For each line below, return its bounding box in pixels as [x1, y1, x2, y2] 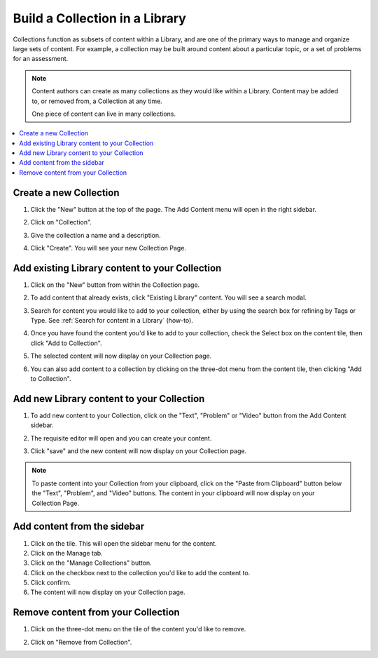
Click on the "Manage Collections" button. [30, 558, 152, 568]
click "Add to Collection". [30, 339, 102, 347]
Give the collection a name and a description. [30, 231, 161, 239]
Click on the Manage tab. [30, 549, 103, 557]
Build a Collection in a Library [13, 11, 187, 26]
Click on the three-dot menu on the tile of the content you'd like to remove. [30, 625, 246, 633]
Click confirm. [30, 579, 71, 587]
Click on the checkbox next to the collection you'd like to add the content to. [30, 568, 251, 577]
